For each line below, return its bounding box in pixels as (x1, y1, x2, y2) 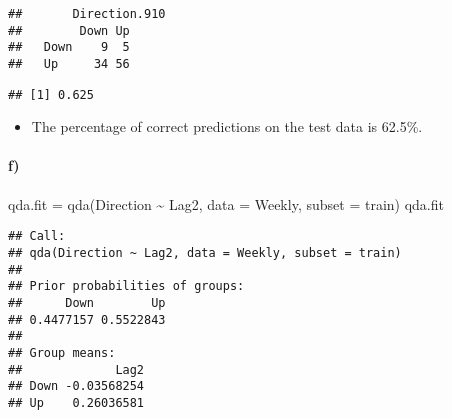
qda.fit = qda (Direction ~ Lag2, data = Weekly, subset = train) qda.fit (8, 193, 444, 214)
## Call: (8, 229, 66, 244)
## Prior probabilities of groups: (8, 279, 245, 294)
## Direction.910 (8, 7, 166, 21)
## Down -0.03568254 (8, 379, 145, 394)
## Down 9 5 (8, 40, 130, 55)
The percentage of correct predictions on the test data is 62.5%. (31, 116, 423, 137)
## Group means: (8, 345, 116, 360)
